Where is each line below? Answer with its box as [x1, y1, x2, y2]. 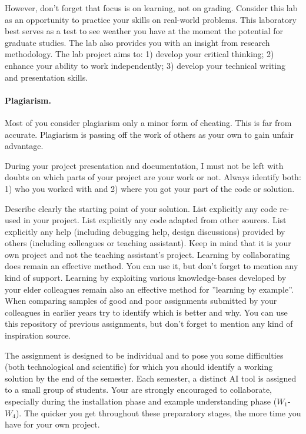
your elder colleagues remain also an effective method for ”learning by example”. [5, 283, 294, 295]
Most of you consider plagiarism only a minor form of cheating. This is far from [5, 116, 292, 128]
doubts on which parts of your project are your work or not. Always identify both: [5, 171, 301, 183]
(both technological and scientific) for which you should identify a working [5, 360, 273, 373]
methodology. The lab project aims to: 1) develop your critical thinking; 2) [5, 48, 274, 60]
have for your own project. [5, 418, 100, 430]
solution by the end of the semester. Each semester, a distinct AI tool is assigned [5, 372, 297, 384]
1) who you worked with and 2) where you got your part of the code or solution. [5, 182, 295, 194]
